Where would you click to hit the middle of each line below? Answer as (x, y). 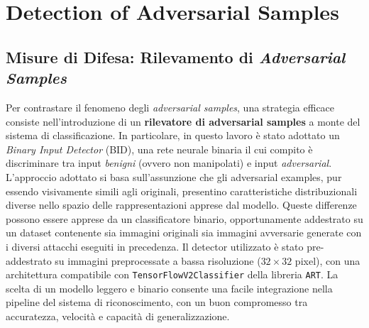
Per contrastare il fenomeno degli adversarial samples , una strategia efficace (170, 107)
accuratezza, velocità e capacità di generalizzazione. (118, 316)
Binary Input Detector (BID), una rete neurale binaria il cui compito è (159, 149)
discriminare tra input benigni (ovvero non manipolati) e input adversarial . (169, 163)
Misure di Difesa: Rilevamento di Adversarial (176, 56)
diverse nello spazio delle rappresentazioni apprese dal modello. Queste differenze (181, 205)
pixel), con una (327, 260)
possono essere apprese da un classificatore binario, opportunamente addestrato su (184, 218)
